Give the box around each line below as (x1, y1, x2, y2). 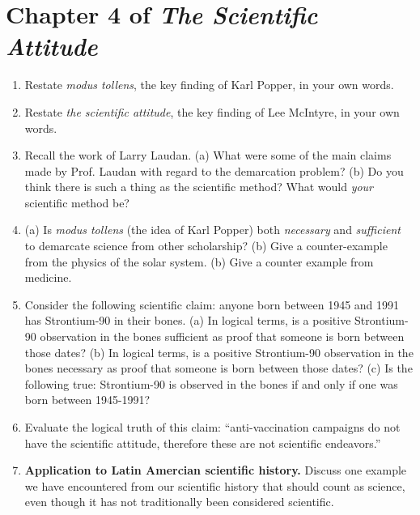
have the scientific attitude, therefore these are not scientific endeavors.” (24, 434, 381, 451)
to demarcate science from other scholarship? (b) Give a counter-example (24, 237, 388, 254)
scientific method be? (24, 194, 129, 211)
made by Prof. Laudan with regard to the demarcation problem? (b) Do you (24, 162, 404, 179)
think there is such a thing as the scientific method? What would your (24, 178, 374, 195)
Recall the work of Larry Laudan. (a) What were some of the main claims (24, 147, 392, 164)
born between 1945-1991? (24, 391, 151, 408)
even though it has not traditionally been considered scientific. (24, 493, 334, 510)
